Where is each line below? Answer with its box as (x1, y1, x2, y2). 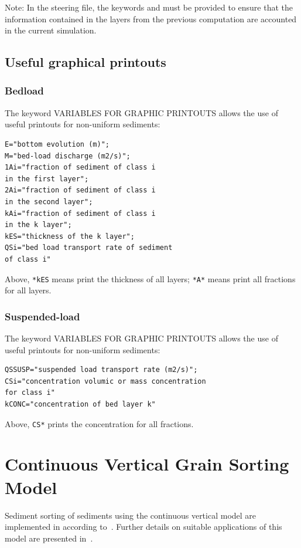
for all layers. (5, 284, 52, 296)
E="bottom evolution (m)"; (5, 140, 110, 148)
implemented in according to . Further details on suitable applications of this (5, 520, 282, 533)
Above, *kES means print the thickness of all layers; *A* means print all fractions (5, 272, 296, 285)
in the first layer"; (5, 174, 89, 183)
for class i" (5, 388, 55, 397)
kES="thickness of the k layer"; (5, 232, 135, 241)
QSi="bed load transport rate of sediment (5, 243, 173, 252)
